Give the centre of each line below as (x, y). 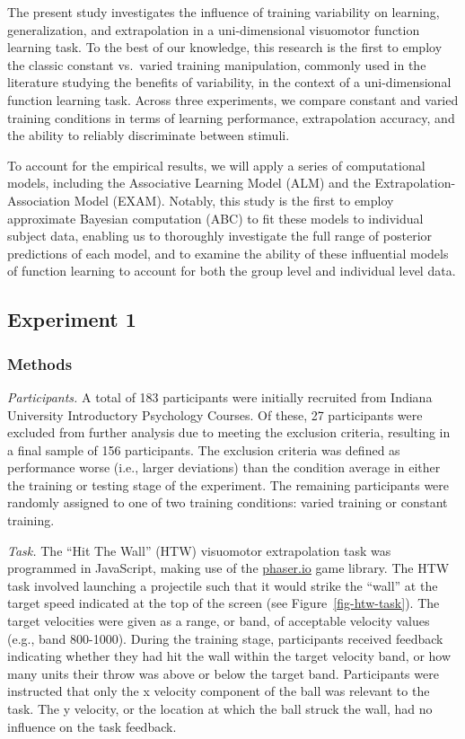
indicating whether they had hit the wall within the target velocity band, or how (229, 656)
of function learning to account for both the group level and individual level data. (232, 271)
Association (39, 200)
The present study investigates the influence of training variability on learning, (224, 12)
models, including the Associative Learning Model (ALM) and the (189, 183)
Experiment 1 (72, 319)
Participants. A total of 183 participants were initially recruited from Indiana (220, 396)
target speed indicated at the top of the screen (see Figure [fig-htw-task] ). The (224, 603)
